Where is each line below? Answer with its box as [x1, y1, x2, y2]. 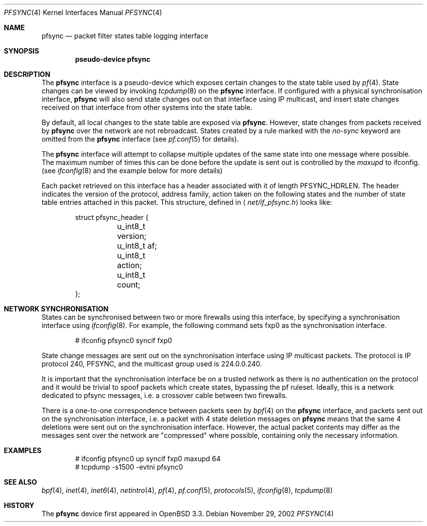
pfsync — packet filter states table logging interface [41, 32, 209, 40]
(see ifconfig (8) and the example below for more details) [41, 166, 223, 175]
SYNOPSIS [4, 47, 39, 55]
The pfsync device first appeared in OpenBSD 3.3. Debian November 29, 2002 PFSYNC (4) [41, 509, 334, 518]
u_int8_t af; [117, 241, 157, 251]
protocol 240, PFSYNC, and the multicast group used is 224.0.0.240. [41, 360, 262, 368]
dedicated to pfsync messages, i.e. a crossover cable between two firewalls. [41, 391, 288, 399]
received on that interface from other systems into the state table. [41, 103, 252, 111]
